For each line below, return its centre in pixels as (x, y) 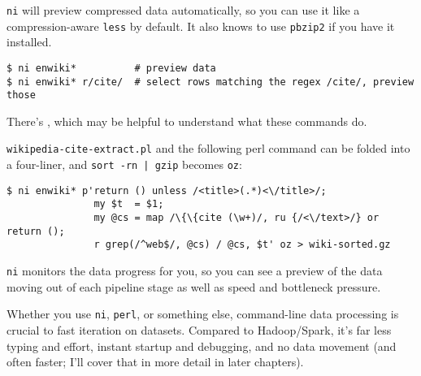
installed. (29, 42)
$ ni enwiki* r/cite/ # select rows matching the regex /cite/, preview (210, 82)
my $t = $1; (129, 204)
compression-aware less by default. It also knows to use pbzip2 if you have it (201, 26)
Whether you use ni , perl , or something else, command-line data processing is (203, 314)
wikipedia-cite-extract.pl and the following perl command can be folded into (208, 148)
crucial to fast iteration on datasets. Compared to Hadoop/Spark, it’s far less (199, 329)
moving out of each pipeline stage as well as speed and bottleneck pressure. (194, 286)
